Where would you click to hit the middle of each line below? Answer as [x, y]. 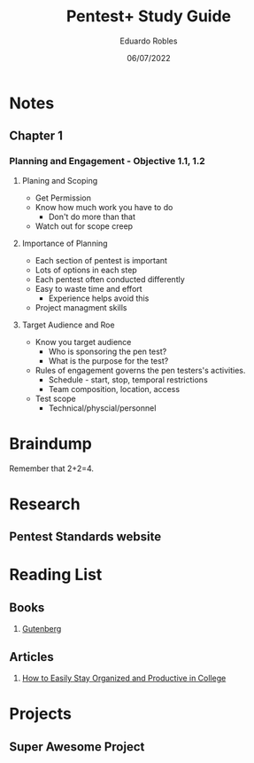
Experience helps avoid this [99, 298]
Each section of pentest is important [101, 260]
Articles [32, 657]
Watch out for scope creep [84, 226]
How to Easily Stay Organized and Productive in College [124, 678]
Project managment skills [81, 307]
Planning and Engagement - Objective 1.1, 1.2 [107, 161]
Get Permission [63, 198]
